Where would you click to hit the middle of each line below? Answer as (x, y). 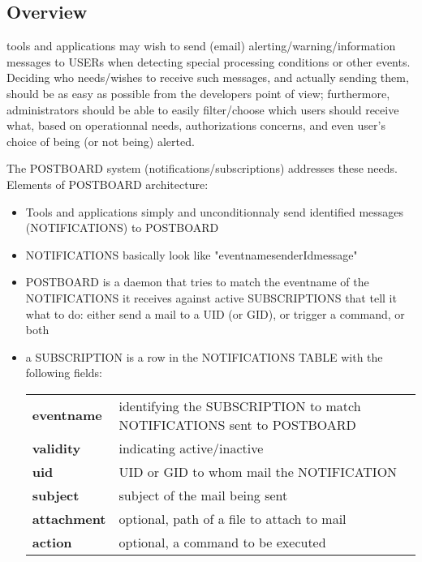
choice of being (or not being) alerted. (101, 141)
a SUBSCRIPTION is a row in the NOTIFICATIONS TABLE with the (204, 356)
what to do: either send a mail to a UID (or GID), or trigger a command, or (215, 313)
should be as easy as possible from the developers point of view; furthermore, (198, 93)
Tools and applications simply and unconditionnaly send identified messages (215, 211)
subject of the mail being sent (203, 495)
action (52, 542)
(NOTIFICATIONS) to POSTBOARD (122, 227)
